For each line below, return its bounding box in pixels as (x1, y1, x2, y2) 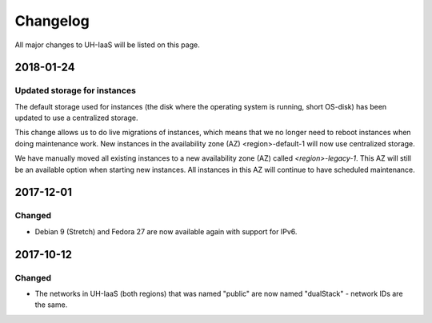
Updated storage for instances (14, 85, 136, 96)
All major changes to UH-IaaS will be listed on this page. (14, 40, 200, 50)
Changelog (14, 12, 90, 30)
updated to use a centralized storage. (14, 113, 139, 123)
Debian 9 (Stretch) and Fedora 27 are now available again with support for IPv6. (34, 226, 298, 236)
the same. (34, 300, 68, 309)
